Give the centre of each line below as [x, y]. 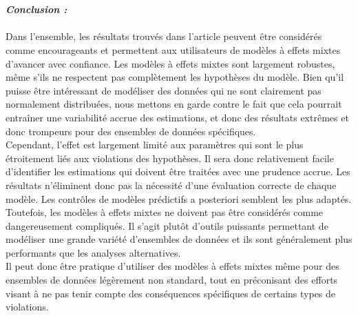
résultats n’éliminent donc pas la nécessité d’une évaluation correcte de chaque [171, 185]
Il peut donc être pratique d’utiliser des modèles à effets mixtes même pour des [172, 266]
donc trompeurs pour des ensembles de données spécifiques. [131, 131]
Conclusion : [36, 9]
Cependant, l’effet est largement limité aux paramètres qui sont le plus [155, 145]
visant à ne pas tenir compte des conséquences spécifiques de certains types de [171, 293]
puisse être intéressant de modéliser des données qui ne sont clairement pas [164, 90]
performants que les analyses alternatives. [93, 252]
